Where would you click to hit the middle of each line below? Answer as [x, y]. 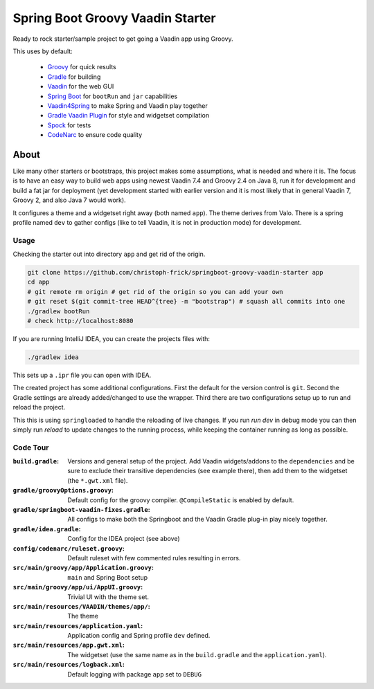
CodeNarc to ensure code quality [95, 135]
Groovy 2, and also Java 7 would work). [69, 200]
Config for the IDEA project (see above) [124, 539]
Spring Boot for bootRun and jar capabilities [113, 96]
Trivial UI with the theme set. [108, 597]
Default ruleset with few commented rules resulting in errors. [154, 558]
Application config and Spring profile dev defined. [139, 636]
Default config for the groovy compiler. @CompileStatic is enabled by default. [181, 500]
